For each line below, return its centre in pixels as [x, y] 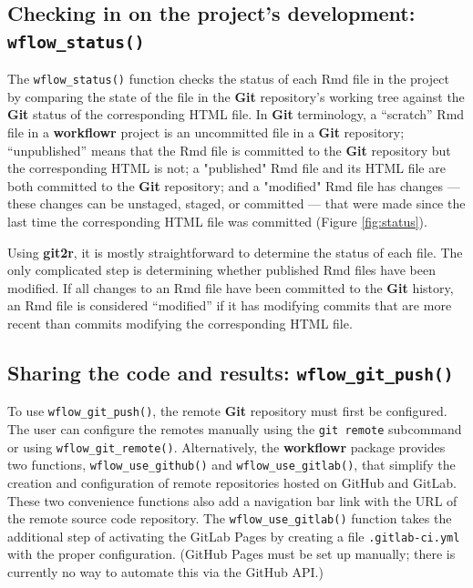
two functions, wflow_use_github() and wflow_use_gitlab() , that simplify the [231, 465]
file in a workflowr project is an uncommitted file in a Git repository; [206, 132]
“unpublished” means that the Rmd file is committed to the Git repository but [229, 150]
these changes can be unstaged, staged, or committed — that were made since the [236, 203]
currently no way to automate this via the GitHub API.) [165, 572]
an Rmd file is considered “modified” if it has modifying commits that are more [230, 305]
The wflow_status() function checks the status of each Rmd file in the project [228, 79]
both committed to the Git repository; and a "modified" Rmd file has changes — [234, 185]
